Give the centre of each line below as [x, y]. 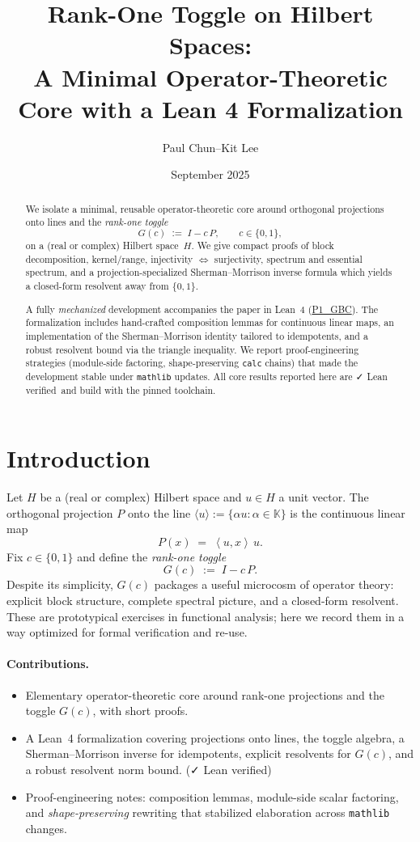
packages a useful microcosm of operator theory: [274, 584]
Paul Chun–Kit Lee [210, 147]
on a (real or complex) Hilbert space [102, 245]
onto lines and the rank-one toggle [97, 222]
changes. [46, 828]
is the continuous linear [348, 512]
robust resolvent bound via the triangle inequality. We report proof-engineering [192, 349]
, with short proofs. [140, 711]
